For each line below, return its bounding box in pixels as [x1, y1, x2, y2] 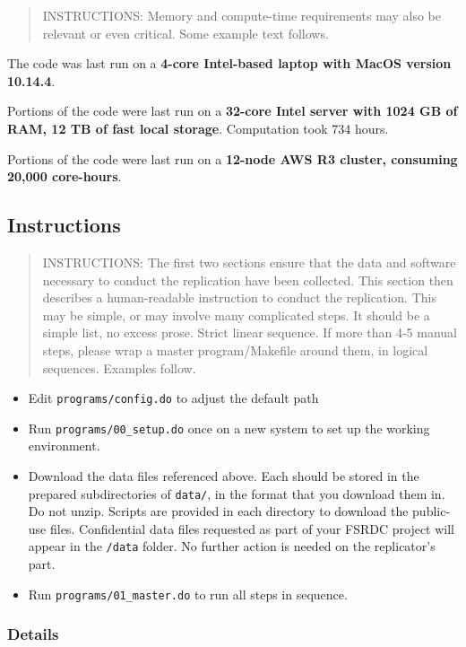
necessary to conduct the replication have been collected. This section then [42, 270, 453, 289]
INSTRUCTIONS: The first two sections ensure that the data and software [42, 252, 456, 271]
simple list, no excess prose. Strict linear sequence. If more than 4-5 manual [42, 323, 457, 342]
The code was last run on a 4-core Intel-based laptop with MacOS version [7, 54, 452, 73]
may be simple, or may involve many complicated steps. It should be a [42, 305, 430, 324]
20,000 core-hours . [7, 167, 122, 186]
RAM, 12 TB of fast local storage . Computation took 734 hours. [7, 118, 389, 137]
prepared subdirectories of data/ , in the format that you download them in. [28, 484, 445, 503]
